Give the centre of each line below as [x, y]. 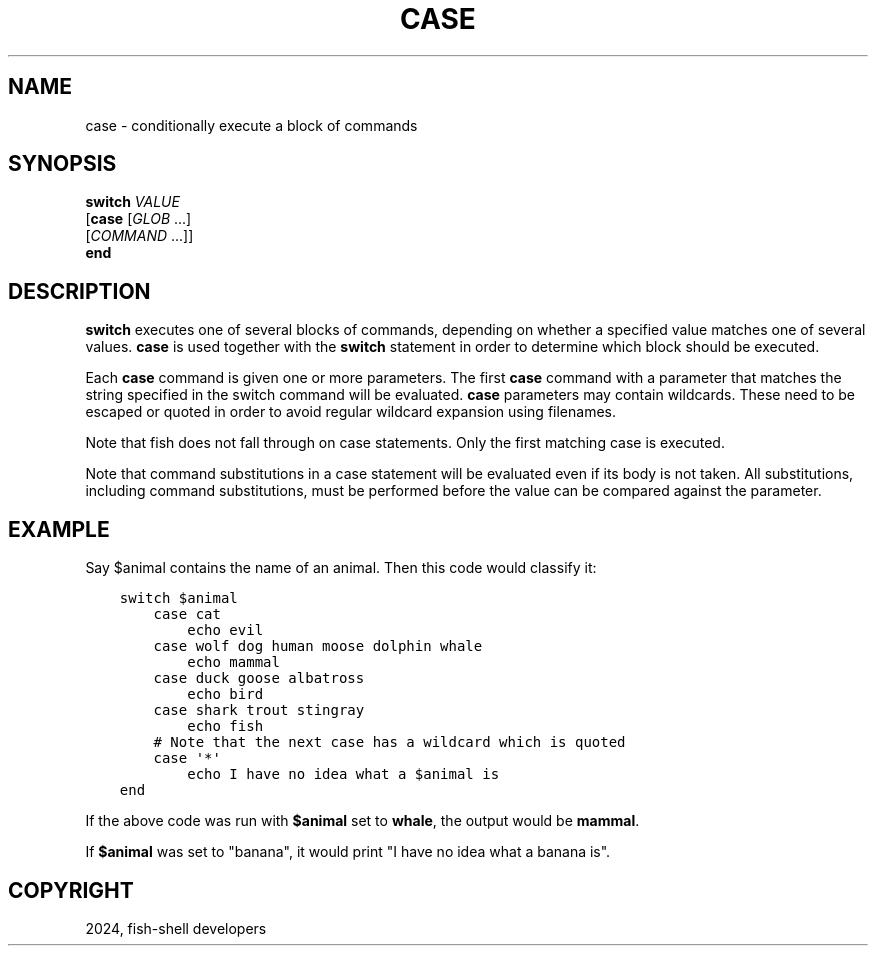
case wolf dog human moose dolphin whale [318, 646]
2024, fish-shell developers [176, 928]
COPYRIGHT [71, 890]
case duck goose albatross [259, 678]
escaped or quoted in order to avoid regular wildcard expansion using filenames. [350, 412]
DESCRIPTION [79, 291]
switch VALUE [132, 202]
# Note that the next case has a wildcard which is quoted [389, 742]
